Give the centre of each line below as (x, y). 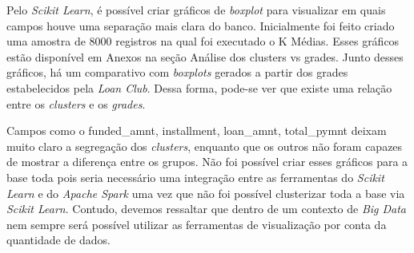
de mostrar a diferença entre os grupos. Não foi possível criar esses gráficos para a (207, 162)
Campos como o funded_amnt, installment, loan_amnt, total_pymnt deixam (197, 130)
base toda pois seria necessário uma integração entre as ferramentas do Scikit (195, 177)
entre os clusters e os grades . (76, 103)
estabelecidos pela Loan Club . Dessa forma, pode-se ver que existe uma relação (199, 87)
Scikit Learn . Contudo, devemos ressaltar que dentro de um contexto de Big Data (207, 209)
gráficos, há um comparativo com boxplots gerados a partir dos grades (177, 72)
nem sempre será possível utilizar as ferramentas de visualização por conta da (197, 224)
